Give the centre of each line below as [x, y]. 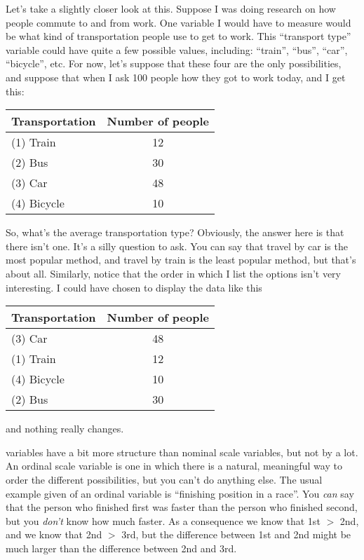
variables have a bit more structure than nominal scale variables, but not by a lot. [182, 452]
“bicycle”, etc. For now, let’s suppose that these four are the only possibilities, [174, 63]
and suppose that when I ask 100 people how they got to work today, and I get [176, 77]
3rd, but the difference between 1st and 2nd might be [236, 534]
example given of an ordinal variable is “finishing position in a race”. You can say [180, 493]
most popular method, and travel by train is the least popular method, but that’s [181, 260]
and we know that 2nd [54, 534]
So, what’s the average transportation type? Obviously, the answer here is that [175, 232]
